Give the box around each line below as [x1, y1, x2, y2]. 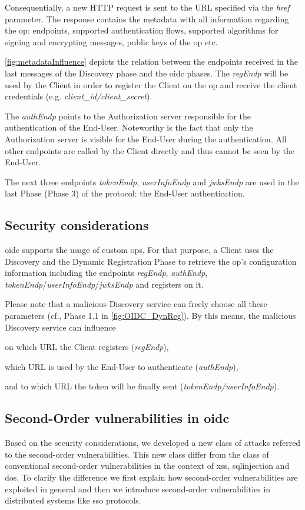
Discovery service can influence [5, 321, 116, 333]
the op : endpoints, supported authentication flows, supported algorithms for [5, 24, 279, 36]
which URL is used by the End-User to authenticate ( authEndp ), [5, 360, 238, 372]
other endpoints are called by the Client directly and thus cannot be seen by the [5, 144, 294, 156]
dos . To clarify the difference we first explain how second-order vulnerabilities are [5, 471, 298, 484]
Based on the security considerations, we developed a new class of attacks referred [5, 436, 301, 449]
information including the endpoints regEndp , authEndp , [5, 266, 208, 279]
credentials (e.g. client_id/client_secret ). [5, 90, 152, 102]
